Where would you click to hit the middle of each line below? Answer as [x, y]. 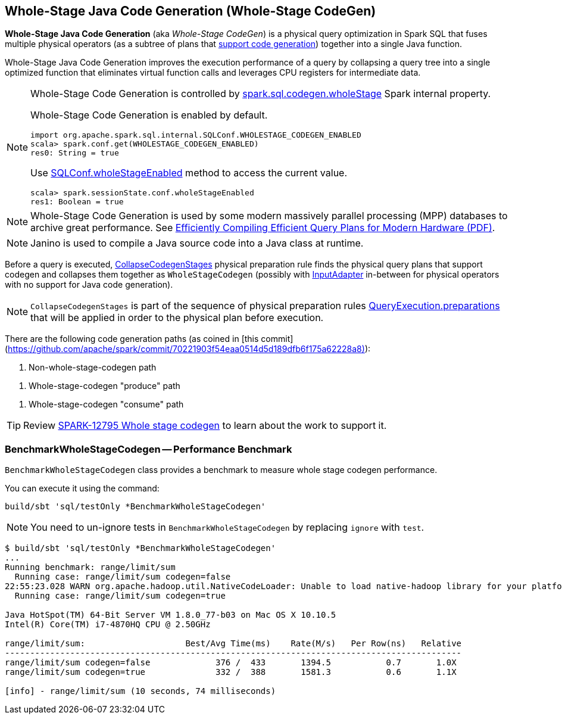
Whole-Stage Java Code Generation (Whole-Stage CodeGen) [191, 11]
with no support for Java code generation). [89, 285]
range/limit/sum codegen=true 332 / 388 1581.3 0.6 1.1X [231, 672]
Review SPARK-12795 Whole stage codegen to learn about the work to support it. [205, 426]
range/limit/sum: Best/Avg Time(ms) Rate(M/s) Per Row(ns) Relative [233, 644]
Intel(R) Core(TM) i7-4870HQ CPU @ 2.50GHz [108, 625]
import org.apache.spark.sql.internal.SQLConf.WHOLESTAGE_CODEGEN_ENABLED [196, 135]
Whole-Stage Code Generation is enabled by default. [149, 115]
